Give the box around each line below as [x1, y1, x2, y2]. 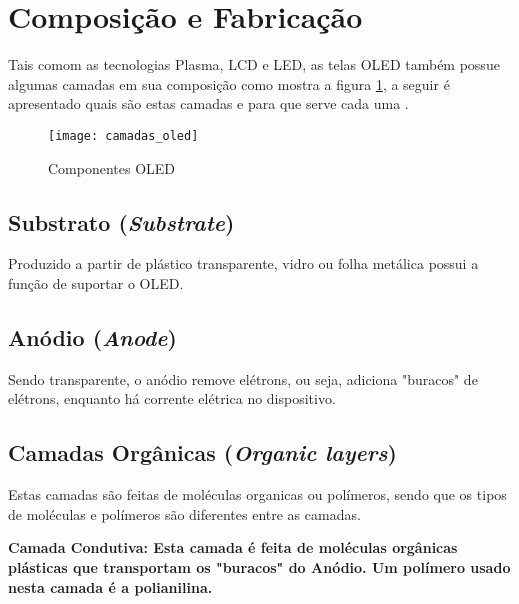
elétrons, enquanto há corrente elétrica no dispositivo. [8, 388, 336, 409]
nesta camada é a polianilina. [8, 576, 213, 597]
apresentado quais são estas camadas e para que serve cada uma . [8, 93, 409, 114]
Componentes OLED [48, 157, 176, 178]
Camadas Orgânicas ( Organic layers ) [8, 437, 397, 468]
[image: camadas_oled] [48, 128, 199, 143]
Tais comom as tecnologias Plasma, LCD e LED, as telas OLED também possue [8, 54, 500, 75]
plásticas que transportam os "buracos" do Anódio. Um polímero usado [8, 556, 511, 577]
